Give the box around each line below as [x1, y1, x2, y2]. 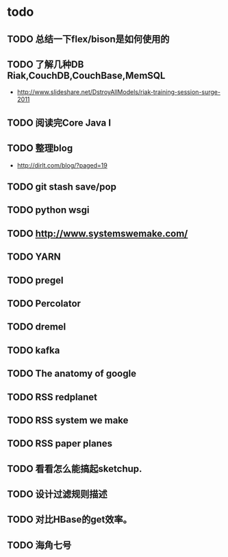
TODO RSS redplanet [7, 391, 98, 402]
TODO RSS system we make [7, 414, 129, 426]
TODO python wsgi [7, 204, 90, 216]
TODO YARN [7, 251, 62, 263]
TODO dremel [7, 321, 66, 333]
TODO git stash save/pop [7, 181, 116, 192]
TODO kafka [7, 344, 60, 356]
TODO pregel [7, 274, 64, 286]
